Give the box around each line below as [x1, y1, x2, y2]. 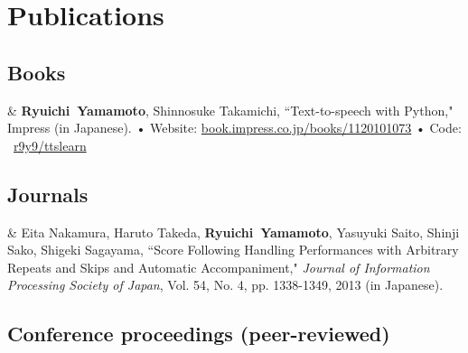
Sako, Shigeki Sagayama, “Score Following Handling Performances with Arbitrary [7, 240, 459, 259]
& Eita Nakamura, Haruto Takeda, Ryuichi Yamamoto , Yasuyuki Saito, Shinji [7, 222, 460, 241]
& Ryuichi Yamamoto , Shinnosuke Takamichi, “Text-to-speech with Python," [7, 100, 454, 119]
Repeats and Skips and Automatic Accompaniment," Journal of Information [7, 257, 430, 276]
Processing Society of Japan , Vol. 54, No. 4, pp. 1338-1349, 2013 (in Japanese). [7, 275, 444, 294]
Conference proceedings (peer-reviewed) [7, 320, 390, 348]
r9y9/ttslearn [14, 135, 87, 154]
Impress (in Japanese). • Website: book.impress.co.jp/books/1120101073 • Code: [7, 118, 462, 137]
